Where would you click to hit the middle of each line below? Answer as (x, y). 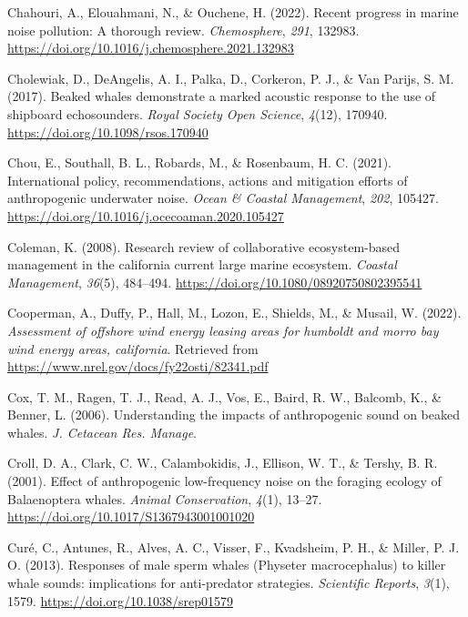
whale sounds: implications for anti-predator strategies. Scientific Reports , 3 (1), (229, 583)
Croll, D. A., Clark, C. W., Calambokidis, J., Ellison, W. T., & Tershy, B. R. (223, 463)
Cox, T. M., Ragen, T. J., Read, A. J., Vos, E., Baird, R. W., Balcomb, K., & (224, 396)
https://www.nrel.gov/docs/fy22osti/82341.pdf (138, 366)
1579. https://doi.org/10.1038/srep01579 (120, 600)
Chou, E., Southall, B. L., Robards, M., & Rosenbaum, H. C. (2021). (199, 162)
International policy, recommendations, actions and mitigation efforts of (208, 180)
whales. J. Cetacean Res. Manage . (102, 432)
